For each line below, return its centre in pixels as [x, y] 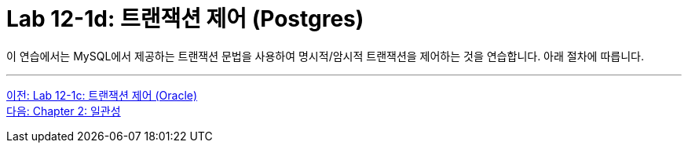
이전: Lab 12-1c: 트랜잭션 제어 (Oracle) [102, 95]
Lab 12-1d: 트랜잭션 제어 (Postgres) [185, 19]
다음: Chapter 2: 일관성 [64, 111]
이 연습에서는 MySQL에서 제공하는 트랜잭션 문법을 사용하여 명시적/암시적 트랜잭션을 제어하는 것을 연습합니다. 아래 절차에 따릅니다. [325, 56]
